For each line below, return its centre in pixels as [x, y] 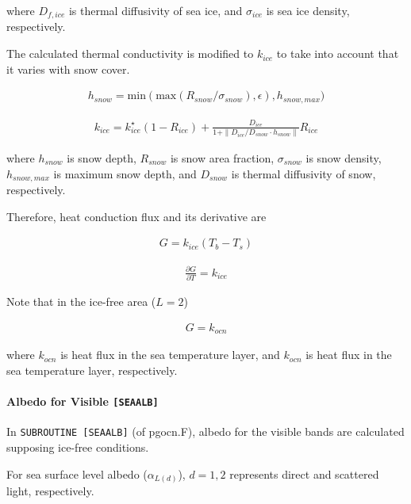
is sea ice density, [308, 10]
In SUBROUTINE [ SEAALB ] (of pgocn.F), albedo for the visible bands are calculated [205, 431]
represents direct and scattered [304, 473]
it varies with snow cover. [68, 69]
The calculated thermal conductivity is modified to [130, 53]
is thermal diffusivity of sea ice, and [156, 10]
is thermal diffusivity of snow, [303, 173]
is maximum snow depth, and [125, 173]
